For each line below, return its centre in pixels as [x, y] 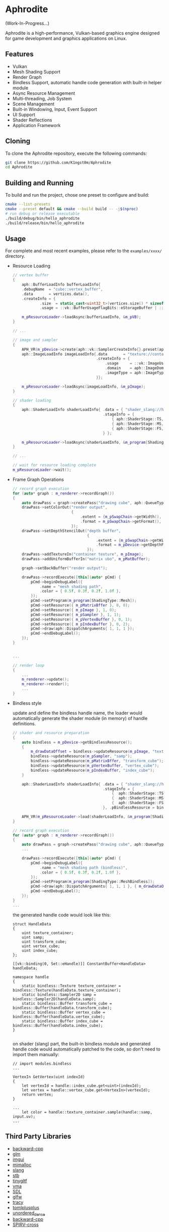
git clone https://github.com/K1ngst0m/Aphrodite [58, 162]
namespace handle [31, 977]
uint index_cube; [40, 950]
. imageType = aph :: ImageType [135, 373]
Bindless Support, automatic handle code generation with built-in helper [87, 82]
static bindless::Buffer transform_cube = [67, 1003]
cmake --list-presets [28, 204]
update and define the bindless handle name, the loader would [77, 713]
